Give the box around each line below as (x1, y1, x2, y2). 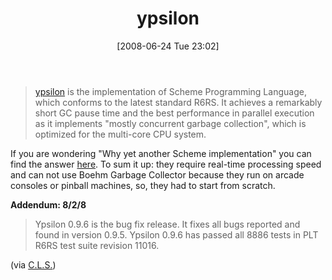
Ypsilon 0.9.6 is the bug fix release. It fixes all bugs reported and (34, 218, 301, 230)
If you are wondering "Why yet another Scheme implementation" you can (10, 147, 312, 159)
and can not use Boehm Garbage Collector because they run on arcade (10, 168, 305, 181)
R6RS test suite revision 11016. (34, 239, 160, 251)
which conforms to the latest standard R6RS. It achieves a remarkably (34, 96, 323, 108)
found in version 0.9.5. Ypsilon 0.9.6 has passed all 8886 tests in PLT (34, 228, 319, 241)
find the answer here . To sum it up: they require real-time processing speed (10, 158, 322, 170)
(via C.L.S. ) (10, 258, 57, 271)
